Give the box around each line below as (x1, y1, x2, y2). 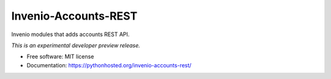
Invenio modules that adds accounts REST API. (11, 31, 130, 38)
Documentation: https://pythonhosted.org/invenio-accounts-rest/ (26, 61, 192, 69)
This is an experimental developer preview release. (11, 42, 140, 49)
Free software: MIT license (26, 53, 94, 61)
